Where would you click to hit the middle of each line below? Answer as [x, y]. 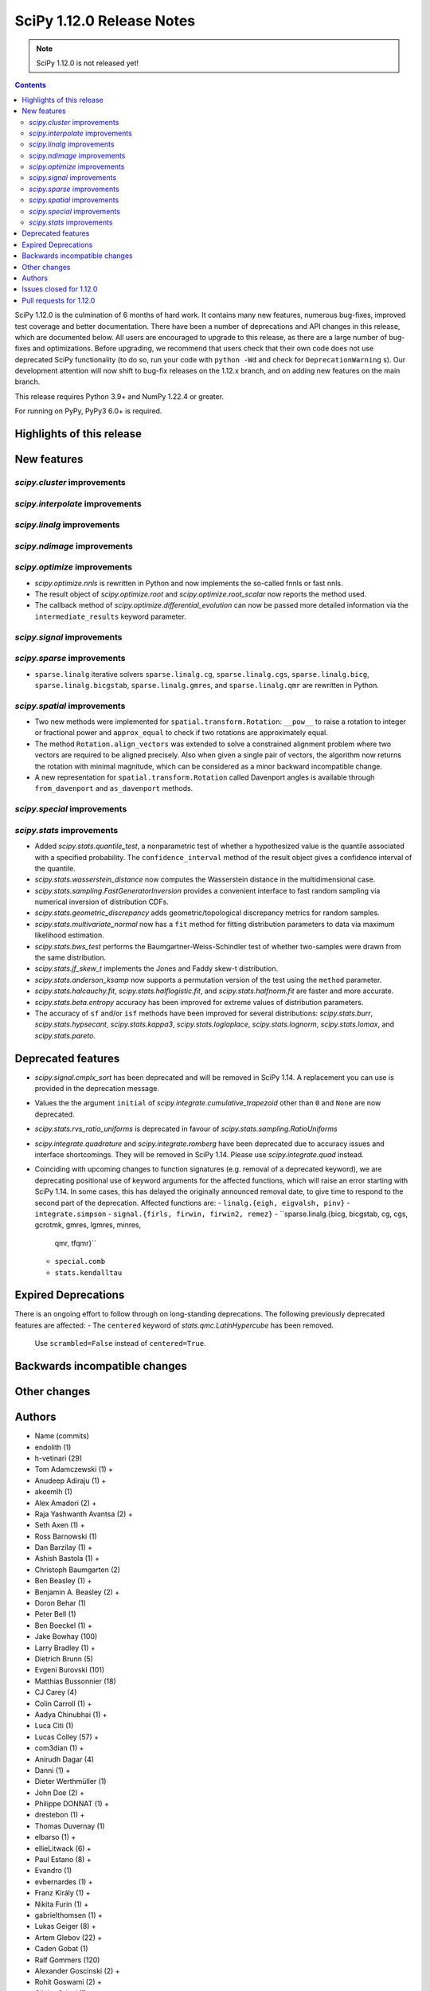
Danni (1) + [53, 1770]
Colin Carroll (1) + [63, 1703]
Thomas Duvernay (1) [70, 1826]
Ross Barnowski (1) [66, 1536]
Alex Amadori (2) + [66, 1503]
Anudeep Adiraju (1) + [70, 1481]
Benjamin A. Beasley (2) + [77, 1592]
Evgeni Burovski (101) [70, 1670]
